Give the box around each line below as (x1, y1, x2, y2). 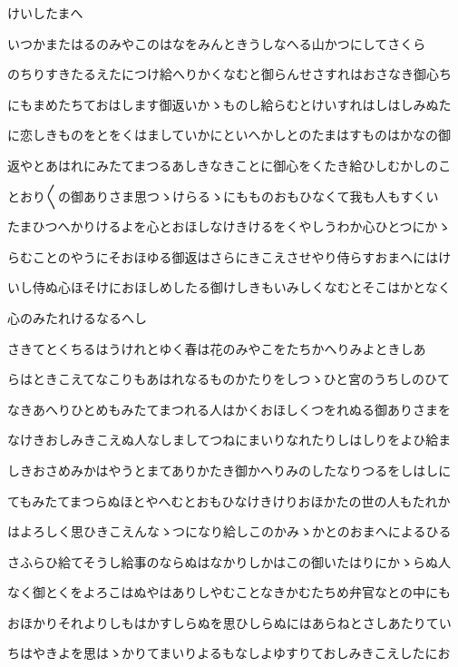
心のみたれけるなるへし (7, 308, 147, 327)
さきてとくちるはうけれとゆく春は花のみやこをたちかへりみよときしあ (7, 338, 426, 358)
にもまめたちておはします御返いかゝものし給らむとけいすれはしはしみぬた (7, 94, 452, 113)
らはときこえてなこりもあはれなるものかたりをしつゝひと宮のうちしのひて (7, 369, 451, 388)
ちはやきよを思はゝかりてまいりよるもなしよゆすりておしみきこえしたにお (7, 643, 451, 662)
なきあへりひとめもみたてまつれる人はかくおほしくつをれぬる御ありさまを (7, 399, 451, 418)
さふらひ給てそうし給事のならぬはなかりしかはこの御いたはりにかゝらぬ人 (7, 552, 452, 571)
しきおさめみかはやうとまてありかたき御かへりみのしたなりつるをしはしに (7, 460, 452, 479)
